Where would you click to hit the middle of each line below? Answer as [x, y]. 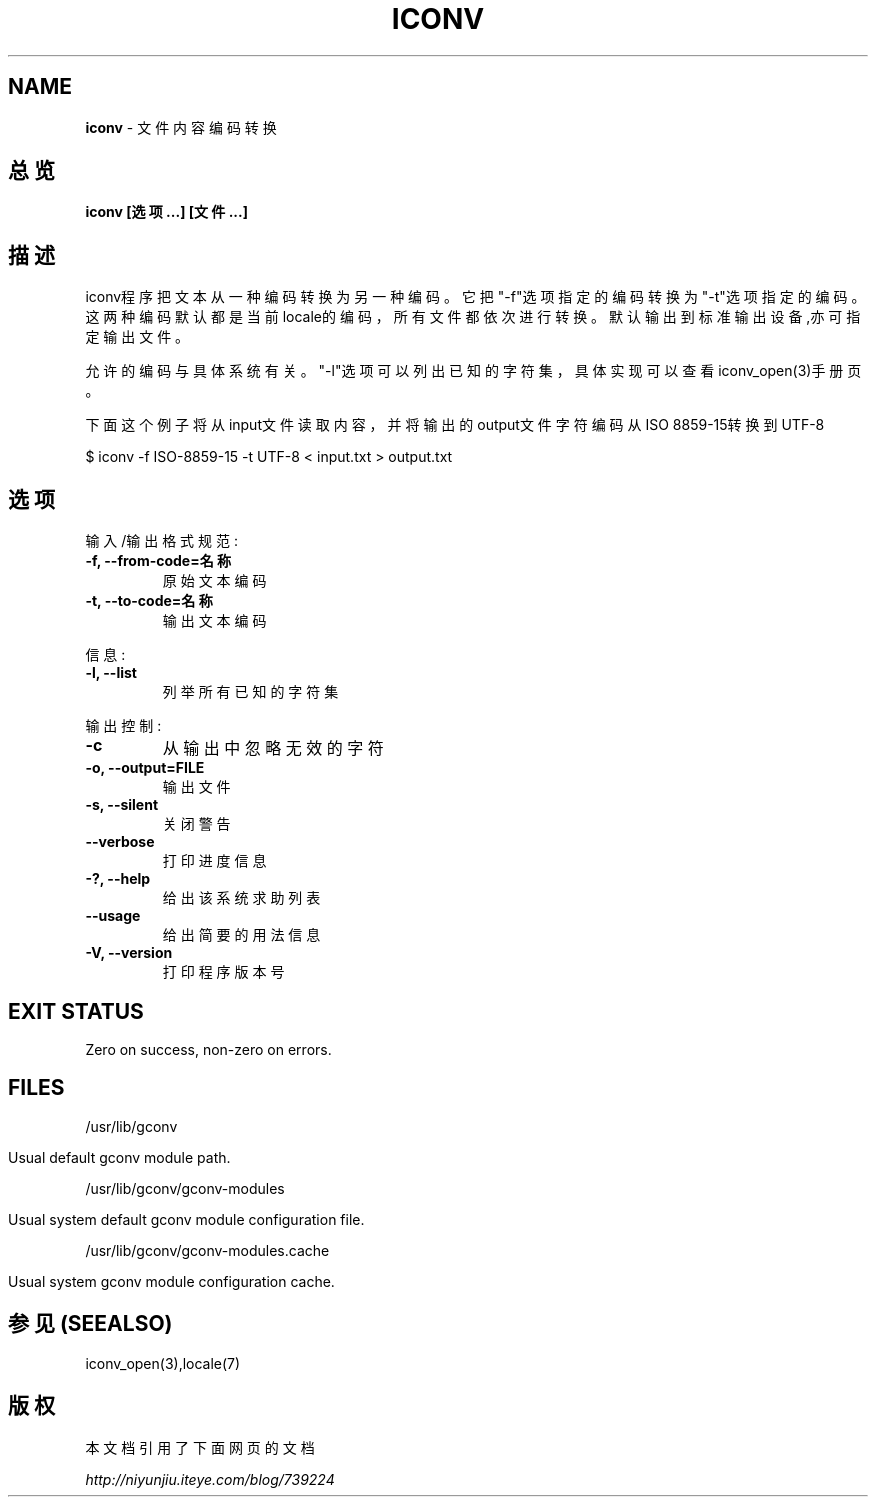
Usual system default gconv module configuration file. [186, 1219]
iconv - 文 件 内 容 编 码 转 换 [181, 127]
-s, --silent [122, 805]
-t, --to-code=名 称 [149, 601]
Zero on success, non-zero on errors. [208, 1049]
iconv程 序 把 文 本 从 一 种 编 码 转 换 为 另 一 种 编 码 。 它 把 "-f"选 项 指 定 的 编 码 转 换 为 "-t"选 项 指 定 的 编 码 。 [475, 297]
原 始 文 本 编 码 [214, 581]
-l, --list [111, 673]
